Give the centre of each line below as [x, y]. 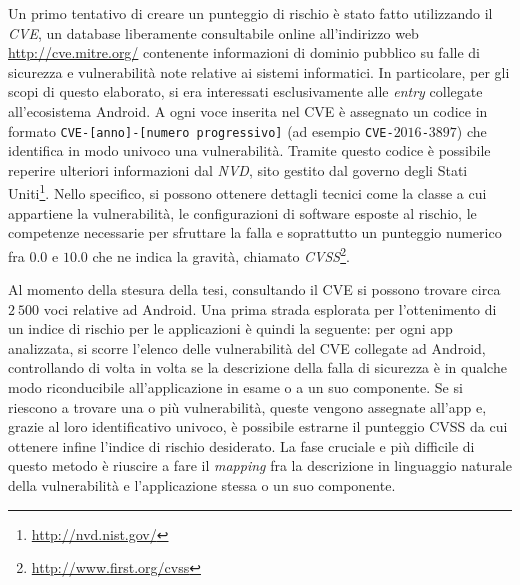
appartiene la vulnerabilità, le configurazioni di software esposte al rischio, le [242, 212]
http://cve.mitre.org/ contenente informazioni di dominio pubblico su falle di [244, 52]
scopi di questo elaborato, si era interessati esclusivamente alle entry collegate [245, 91]
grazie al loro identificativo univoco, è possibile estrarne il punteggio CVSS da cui [258, 426]
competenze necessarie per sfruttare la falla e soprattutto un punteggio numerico [255, 232]
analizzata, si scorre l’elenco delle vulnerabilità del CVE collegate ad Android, [247, 347]
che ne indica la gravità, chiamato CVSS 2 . [221, 254]
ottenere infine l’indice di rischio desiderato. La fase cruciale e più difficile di [241, 445]
